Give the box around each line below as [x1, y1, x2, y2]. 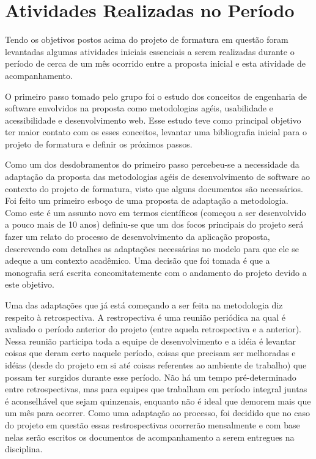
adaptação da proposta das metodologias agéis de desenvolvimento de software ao [5, 170, 310, 183]
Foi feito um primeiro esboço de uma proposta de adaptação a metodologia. [5, 194, 288, 207]
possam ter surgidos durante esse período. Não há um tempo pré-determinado [5, 370, 296, 383]
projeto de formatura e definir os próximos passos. [5, 137, 193, 150]
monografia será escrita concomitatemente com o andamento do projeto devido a [5, 266, 307, 278]
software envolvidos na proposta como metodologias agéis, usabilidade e [5, 102, 273, 114]
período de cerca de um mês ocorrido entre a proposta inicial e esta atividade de [5, 57, 306, 70]
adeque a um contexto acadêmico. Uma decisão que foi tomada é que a [5, 254, 270, 267]
